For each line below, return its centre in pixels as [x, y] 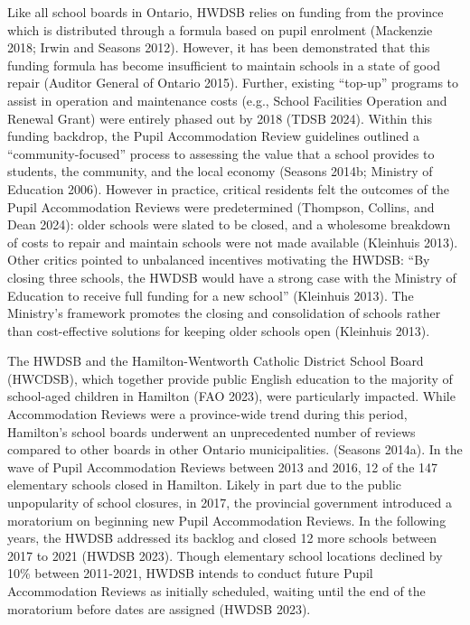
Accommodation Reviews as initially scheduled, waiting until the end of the [216, 591]
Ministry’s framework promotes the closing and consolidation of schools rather [224, 313]
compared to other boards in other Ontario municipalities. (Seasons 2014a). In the [235, 449]
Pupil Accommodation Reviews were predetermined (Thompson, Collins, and [221, 206]
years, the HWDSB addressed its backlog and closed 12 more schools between [222, 538]
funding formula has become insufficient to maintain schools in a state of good [224, 65]
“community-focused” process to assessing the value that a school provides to [221, 153]
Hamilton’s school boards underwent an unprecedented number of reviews [211, 431]
